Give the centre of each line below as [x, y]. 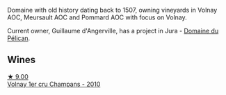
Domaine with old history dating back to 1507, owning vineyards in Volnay [112, 10]
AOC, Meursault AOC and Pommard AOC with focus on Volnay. [97, 17]
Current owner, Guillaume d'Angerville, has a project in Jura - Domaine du [113, 31]
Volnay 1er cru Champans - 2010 [54, 84]
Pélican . [19, 38]
